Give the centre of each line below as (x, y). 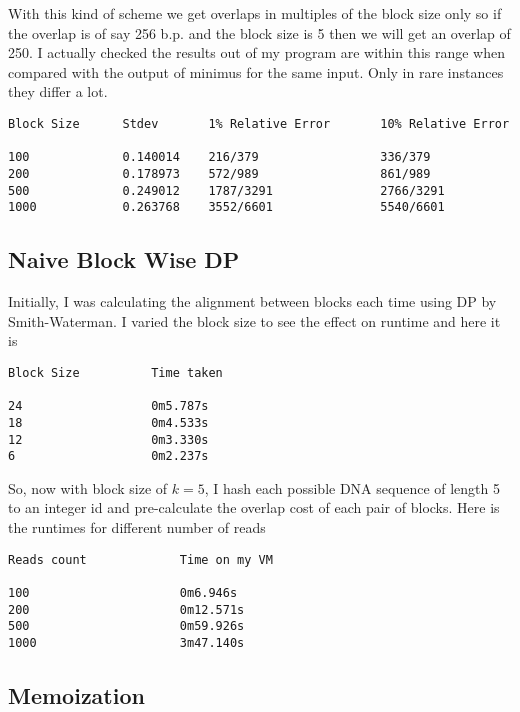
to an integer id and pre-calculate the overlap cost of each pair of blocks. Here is (254, 507)
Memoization (76, 694)
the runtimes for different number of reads (137, 527)
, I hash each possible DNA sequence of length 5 (352, 487)
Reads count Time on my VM (140, 559)
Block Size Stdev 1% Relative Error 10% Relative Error (259, 123)
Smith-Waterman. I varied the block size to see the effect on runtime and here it (254, 320)
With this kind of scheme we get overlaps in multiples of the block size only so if (255, 13)
